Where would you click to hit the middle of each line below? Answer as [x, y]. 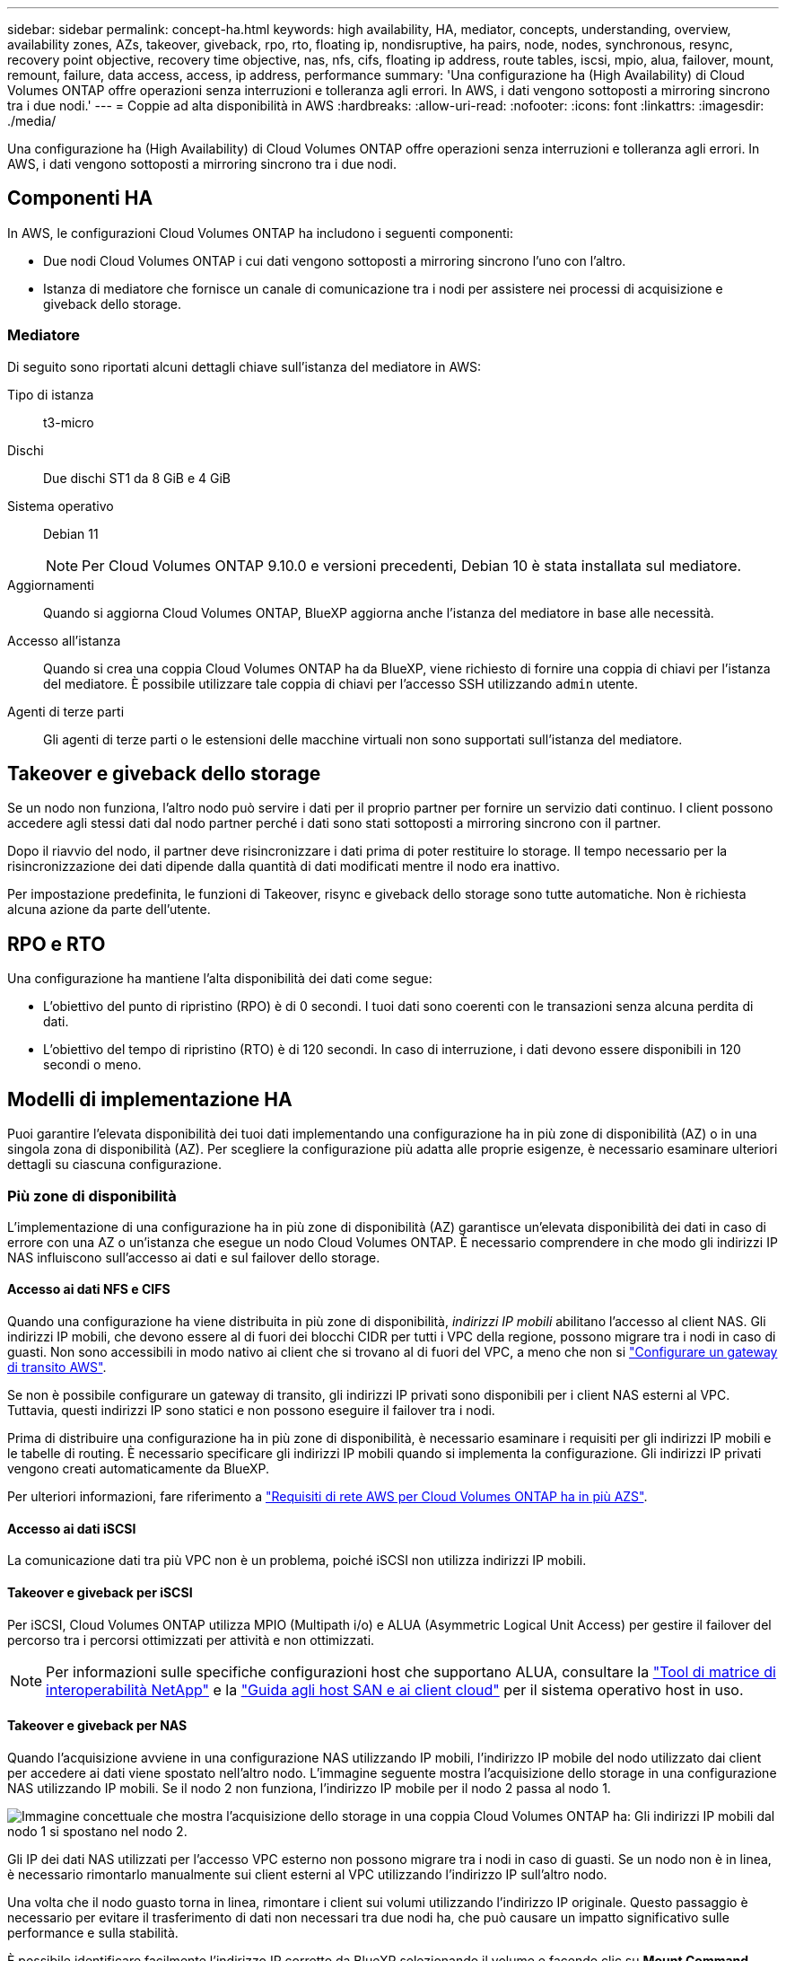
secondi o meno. [92, 1065]
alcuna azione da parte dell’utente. [109, 910]
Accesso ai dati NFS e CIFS [89, 1289]
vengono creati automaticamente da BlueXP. [139, 1469]
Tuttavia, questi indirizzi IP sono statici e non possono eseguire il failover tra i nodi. [251, 1411]
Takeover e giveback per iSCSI [100, 1592]
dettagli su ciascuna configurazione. [114, 1165]
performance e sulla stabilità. [93, 1932]
